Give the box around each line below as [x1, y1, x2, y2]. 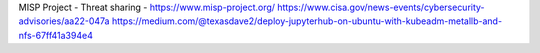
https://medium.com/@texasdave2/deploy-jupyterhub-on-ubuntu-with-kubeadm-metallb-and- [111, 15, 503, 27]
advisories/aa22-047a [18, 15, 110, 27]
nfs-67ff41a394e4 [18, 29, 94, 41]
